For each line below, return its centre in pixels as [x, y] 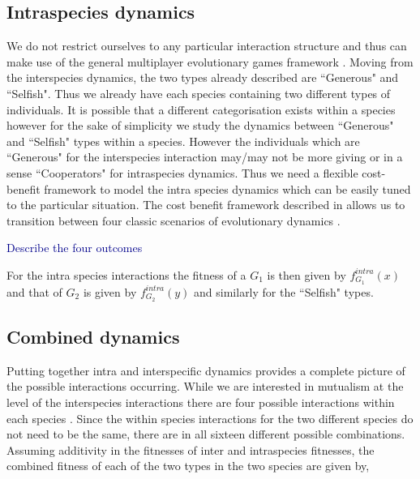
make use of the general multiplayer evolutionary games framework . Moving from [210, 61]
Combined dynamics [93, 337]
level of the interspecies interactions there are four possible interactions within [201, 402]
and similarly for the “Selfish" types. [284, 291]
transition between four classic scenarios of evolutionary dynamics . [174, 220]
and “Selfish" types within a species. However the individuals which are [183, 141]
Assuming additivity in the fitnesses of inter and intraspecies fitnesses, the [191, 449]
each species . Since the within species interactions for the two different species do [210, 418]
